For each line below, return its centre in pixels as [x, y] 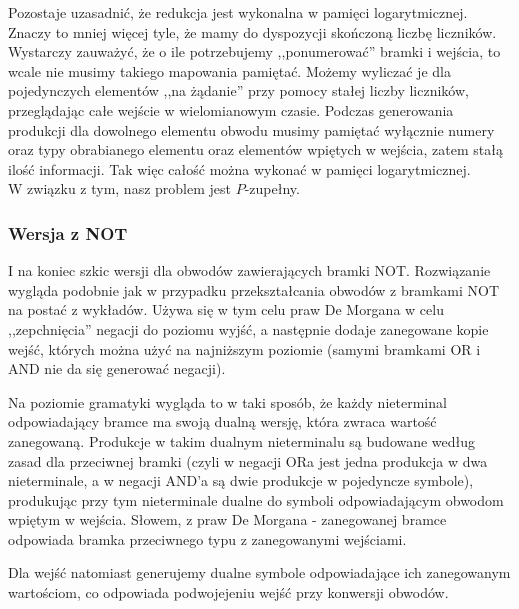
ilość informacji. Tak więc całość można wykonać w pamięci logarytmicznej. [239, 168]
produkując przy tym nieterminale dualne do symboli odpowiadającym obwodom [256, 499]
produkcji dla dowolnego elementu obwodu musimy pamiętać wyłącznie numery [251, 129]
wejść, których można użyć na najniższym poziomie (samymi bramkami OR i [244, 348]
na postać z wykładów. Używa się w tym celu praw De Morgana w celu [226, 309]
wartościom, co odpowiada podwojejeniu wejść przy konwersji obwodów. [228, 592]
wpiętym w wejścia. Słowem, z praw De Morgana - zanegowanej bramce [227, 519]
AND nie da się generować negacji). [117, 368]
